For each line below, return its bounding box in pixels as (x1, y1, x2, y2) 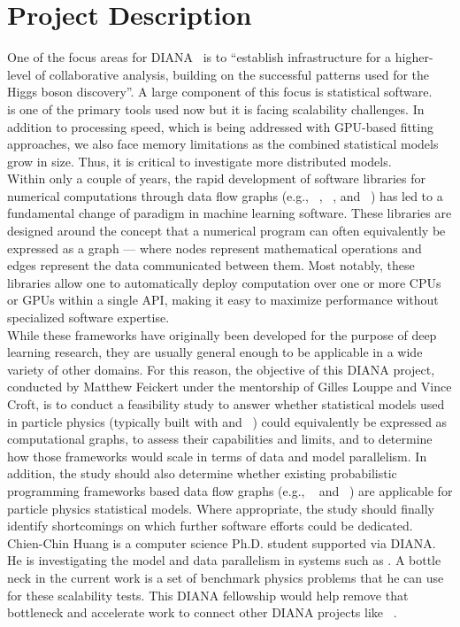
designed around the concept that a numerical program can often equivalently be (7, 221, 446, 240)
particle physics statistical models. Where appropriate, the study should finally (7, 499, 434, 517)
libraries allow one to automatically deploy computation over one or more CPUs (7, 273, 441, 291)
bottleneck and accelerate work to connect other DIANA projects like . (7, 603, 397, 622)
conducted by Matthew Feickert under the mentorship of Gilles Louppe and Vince (7, 377, 452, 396)
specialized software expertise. (7, 308, 170, 327)
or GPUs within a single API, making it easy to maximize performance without (7, 290, 439, 309)
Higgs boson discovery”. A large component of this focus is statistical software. (7, 82, 433, 101)
